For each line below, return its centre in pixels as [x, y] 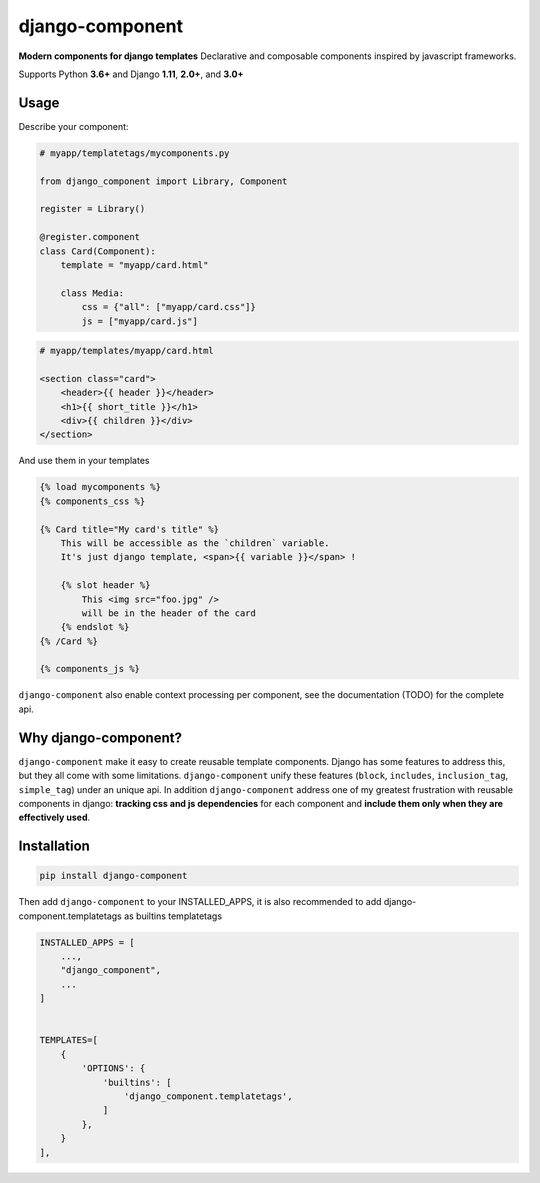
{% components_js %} [89, 669]
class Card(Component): [98, 251]
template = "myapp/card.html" [134, 264]
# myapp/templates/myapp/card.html [126, 351]
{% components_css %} [92, 501]
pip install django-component [113, 876]
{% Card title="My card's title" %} [129, 529]
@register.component [89, 237]
